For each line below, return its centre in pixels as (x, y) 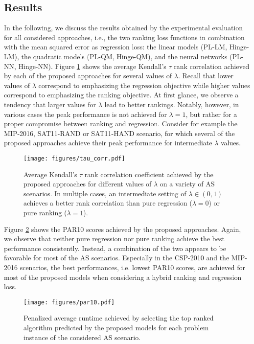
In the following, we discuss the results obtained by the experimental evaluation (124, 28)
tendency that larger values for (50, 104)
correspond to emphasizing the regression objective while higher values (144, 85)
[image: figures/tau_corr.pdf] (74, 158)
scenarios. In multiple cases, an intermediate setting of (105, 193)
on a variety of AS (187, 184)
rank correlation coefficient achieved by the (149, 174)
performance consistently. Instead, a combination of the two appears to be (115, 248)
